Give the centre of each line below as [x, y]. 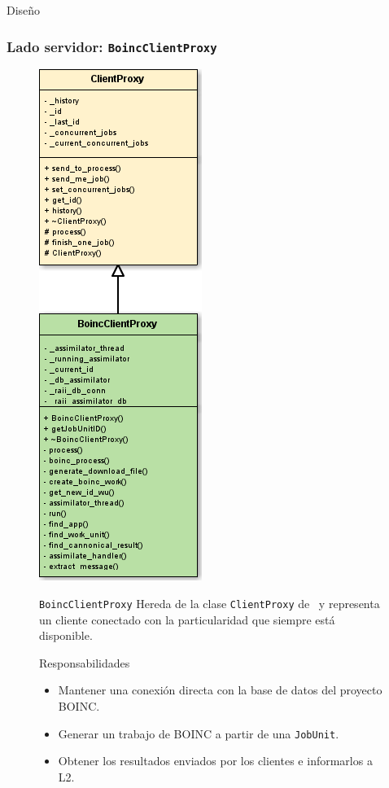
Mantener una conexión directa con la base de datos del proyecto [220, 690]
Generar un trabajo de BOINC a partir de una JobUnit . [199, 733]
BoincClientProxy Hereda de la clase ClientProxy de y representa [210, 603]
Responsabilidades [85, 662]
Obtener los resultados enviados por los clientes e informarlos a [215, 761]
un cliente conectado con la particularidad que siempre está [187, 619]
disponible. [66, 635]
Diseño [24, 10]
